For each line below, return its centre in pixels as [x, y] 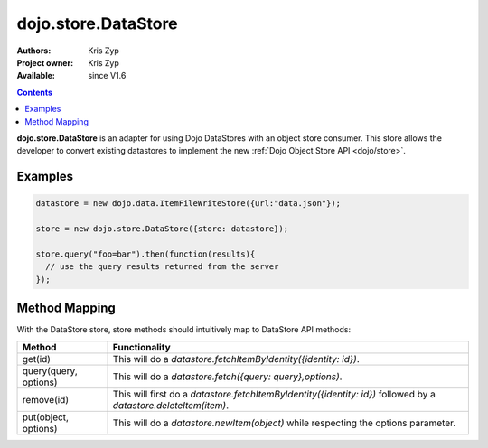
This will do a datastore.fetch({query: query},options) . [227, 377]
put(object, [46, 417]
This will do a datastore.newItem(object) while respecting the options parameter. [284, 423]
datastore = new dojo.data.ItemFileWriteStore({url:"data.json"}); [188, 204]
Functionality [141, 347]
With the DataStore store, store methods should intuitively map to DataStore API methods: [184, 330]
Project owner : [45, 62]
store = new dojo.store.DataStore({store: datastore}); [162, 229]
